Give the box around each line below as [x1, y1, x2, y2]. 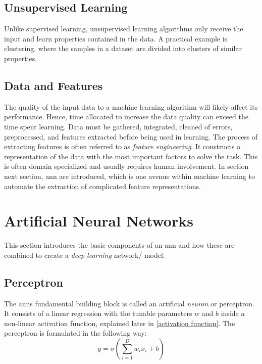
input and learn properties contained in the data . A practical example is [4, 33, 228, 43]
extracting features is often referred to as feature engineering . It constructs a [4, 141, 241, 152]
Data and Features [4, 77, 103, 93]
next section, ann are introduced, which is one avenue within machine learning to [4, 170, 255, 181]
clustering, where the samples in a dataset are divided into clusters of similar [4, 43, 242, 54]
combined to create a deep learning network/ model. [4, 249, 165, 260]
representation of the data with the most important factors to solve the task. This [4, 151, 258, 161]
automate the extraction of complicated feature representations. [4, 180, 201, 191]
